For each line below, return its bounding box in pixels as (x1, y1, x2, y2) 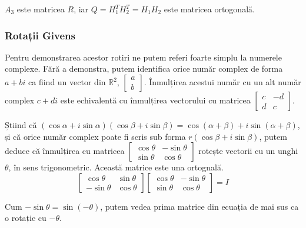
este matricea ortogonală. (164, 3, 255, 15)
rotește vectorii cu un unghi (198, 145, 298, 157)
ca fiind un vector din (28, 76, 106, 88)
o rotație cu (5, 212, 46, 224)
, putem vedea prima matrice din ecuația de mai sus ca (100, 200, 299, 212)
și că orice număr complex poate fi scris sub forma (5, 130, 186, 142)
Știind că (5, 119, 37, 130)
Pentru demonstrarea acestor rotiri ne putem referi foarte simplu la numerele (5, 51, 282, 63)
